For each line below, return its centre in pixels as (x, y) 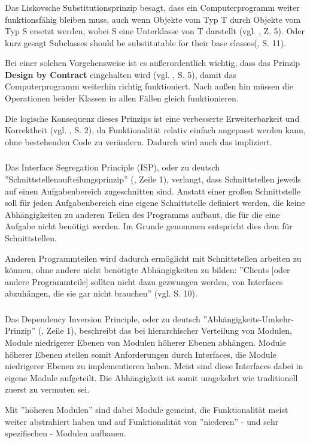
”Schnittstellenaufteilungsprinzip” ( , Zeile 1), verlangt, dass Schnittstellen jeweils (153, 179)
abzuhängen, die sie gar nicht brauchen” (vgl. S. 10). (101, 293)
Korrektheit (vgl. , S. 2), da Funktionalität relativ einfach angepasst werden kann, (155, 130)
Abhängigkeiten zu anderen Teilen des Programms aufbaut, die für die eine (142, 214)
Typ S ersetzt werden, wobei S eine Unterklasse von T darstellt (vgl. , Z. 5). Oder (155, 31)
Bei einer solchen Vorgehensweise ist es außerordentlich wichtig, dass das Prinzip (153, 63)
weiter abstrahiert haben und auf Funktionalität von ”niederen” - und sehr (142, 421)
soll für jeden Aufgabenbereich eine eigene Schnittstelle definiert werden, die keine (155, 203)
